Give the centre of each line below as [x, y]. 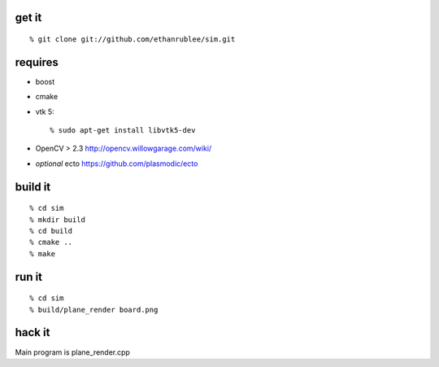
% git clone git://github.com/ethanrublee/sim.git [133, 39]
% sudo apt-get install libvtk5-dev [123, 131]
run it [29, 277]
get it [28, 17]
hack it [33, 332]
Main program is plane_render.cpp [72, 352]
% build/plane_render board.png [94, 310]
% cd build [51, 231]
